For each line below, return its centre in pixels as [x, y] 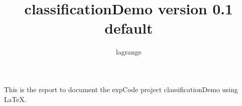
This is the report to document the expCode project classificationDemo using [121, 89]
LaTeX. [15, 99]
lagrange [129, 52]
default [129, 28]
